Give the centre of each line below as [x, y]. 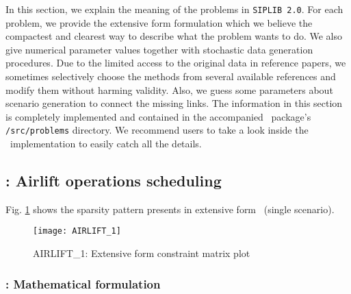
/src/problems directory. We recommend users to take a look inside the [157, 130]
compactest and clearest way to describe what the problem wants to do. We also [174, 36]
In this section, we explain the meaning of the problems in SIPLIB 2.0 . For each [174, 9]
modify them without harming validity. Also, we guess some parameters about [169, 89]
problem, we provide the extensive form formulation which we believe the [159, 22]
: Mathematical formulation [83, 283]
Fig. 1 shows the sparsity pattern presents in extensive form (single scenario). [170, 209]
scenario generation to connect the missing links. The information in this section [174, 103]
